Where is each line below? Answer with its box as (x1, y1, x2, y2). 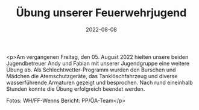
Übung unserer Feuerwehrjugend (16, 6, 187, 20)
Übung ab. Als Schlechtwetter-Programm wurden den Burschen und (6, 66, 176, 73)
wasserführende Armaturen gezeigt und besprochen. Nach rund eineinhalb (6, 79, 193, 86)
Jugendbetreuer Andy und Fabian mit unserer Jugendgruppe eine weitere (6, 60, 190, 67)
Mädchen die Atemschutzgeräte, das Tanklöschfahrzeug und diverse (6, 72, 178, 79)
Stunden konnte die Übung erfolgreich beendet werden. (6, 85, 145, 93)
